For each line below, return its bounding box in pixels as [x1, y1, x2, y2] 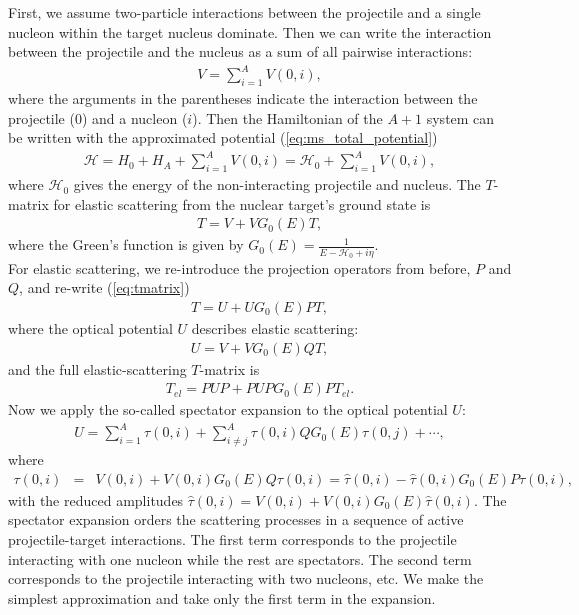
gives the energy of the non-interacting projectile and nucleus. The [73, 174, 481, 195]
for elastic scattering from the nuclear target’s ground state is [53, 193, 431, 214]
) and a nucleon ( [81, 107, 188, 128]
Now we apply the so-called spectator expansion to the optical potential [8, 399, 448, 420]
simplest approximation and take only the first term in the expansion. [8, 587, 436, 608]
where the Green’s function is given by [8, 234, 244, 255]
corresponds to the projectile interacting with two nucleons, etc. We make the [8, 568, 484, 589]
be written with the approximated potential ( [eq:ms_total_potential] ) [8, 127, 438, 148]
